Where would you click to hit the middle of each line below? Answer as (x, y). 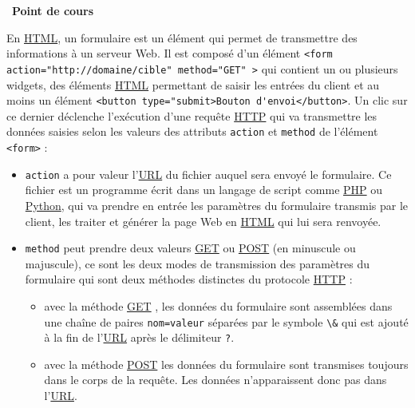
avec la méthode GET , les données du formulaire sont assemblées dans (218, 305)
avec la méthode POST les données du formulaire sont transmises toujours (226, 364)
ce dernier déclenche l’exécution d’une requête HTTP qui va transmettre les (192, 115)
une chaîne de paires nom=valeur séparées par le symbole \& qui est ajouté (226, 321)
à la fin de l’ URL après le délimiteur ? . (139, 337)
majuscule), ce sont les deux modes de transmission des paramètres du (198, 263)
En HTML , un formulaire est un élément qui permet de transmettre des (182, 37)
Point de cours (53, 10)
